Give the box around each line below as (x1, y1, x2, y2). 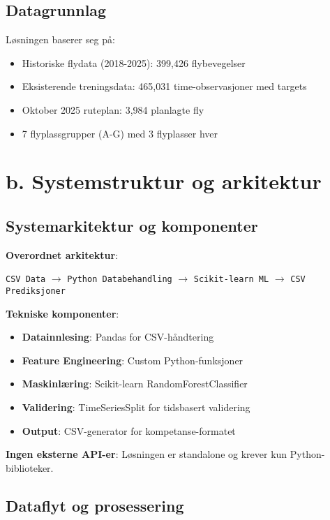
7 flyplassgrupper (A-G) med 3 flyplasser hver (22, 126, 218, 140)
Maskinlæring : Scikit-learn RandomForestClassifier (22, 376, 248, 391)
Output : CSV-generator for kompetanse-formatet (22, 423, 236, 438)
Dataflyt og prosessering (6, 494, 184, 516)
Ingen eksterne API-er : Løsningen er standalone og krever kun (6, 447, 287, 461)
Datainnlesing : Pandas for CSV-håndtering (22, 329, 214, 344)
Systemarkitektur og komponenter (6, 214, 258, 236)
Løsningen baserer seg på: (6, 32, 115, 47)
